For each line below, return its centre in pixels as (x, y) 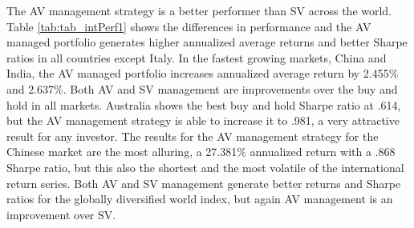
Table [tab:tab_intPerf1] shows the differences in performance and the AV (189, 26)
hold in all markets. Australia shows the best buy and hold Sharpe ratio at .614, (204, 104)
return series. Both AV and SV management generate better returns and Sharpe (204, 183)
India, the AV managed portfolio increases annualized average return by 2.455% (203, 73)
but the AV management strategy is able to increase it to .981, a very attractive (203, 120)
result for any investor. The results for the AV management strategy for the (193, 136)
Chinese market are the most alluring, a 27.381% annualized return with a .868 (201, 152)
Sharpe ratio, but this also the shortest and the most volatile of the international (205, 167)
